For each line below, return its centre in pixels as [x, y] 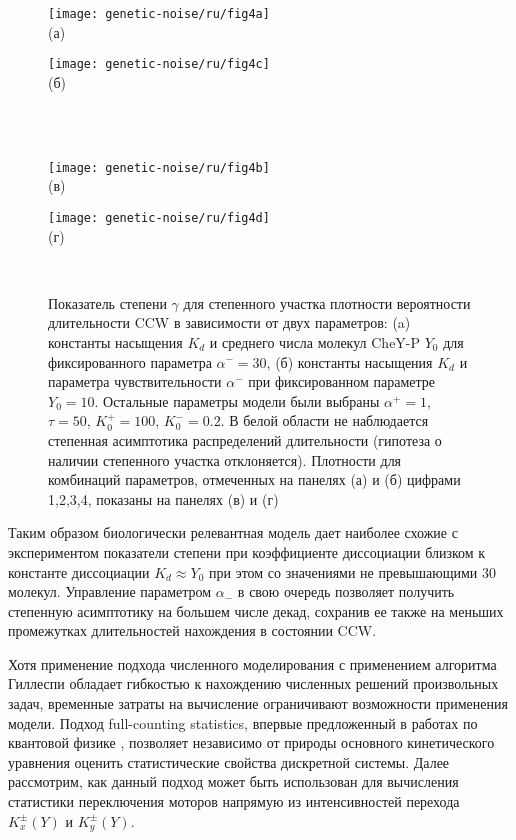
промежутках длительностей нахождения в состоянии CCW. [192, 630]
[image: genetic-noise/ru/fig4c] [159, 64]
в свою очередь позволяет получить [346, 591]
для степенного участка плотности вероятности [327, 302]
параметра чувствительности [135, 381]
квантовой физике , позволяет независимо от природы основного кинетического [251, 742]
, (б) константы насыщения [349, 361]
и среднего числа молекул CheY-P [315, 341]
